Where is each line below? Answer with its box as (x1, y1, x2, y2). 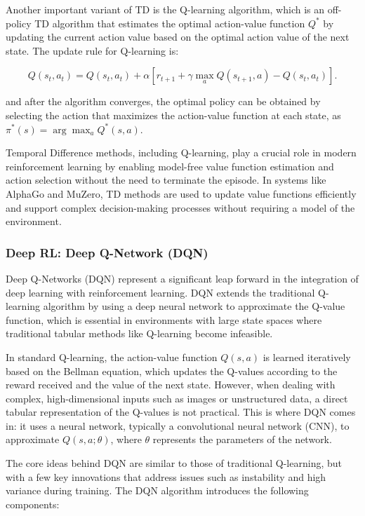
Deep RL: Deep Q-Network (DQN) (6, 243, 208, 261)
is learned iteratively (263, 349, 351, 364)
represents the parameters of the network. (152, 432, 332, 447)
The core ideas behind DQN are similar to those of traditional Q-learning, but (6, 456, 342, 470)
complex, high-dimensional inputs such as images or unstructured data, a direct (6, 391, 348, 405)
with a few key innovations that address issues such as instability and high (6, 469, 326, 484)
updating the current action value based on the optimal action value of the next (6, 29, 350, 44)
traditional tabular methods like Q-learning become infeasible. (6, 326, 273, 341)
